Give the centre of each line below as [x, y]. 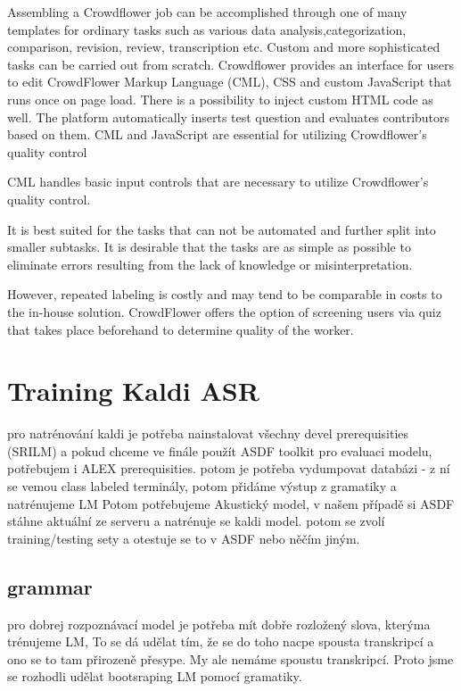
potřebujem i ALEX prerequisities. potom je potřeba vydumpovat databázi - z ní [229, 468]
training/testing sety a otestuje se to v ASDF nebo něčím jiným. [184, 538]
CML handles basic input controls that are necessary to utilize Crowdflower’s [218, 182]
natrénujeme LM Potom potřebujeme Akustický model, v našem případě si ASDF [231, 503]
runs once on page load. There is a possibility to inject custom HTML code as [220, 99]
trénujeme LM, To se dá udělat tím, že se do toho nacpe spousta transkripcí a [221, 641]
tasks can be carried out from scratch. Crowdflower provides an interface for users [230, 64]
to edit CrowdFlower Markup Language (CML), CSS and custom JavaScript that [230, 82]
